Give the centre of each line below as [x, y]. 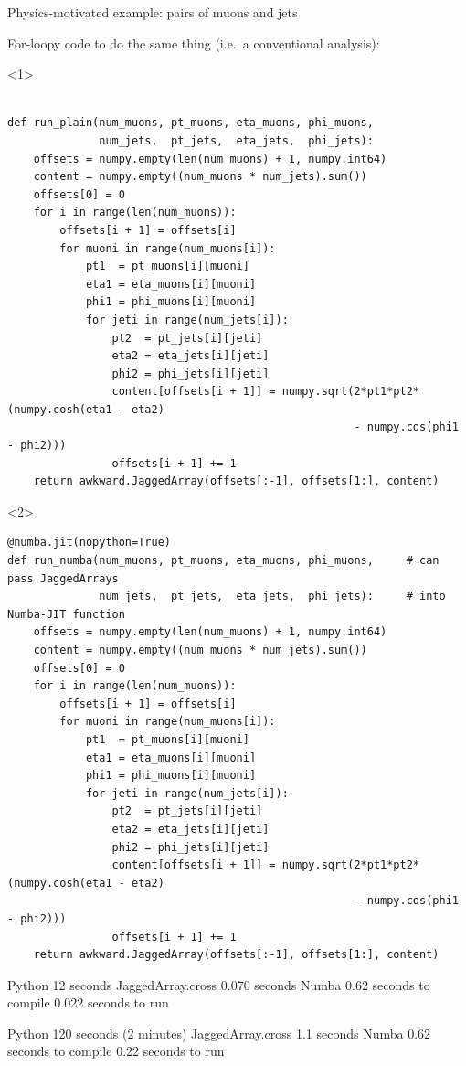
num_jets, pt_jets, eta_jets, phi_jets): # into [272, 597]
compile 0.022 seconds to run [88, 1002]
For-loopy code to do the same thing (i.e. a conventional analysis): [194, 43]
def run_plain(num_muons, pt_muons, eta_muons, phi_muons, [191, 123]
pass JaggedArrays [63, 578]
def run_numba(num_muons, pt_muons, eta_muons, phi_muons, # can [223, 561]
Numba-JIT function [66, 614]
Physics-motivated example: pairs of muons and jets [153, 12]
